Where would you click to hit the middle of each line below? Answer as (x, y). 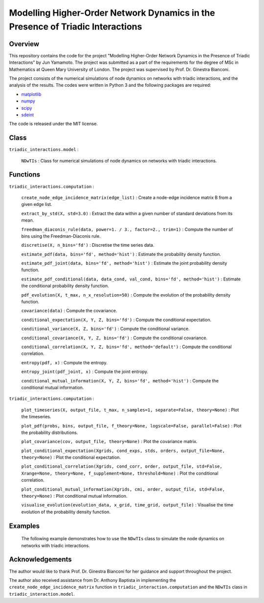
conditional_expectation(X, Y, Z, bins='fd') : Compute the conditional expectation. (116, 320)
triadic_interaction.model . (42, 594)
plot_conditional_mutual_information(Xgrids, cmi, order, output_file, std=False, (123, 489)
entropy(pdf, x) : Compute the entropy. (64, 362)
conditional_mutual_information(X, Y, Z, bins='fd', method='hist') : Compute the (120, 380)
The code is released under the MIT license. (53, 124)
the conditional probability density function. (65, 286)
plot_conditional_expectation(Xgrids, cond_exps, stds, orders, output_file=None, (123, 451)
